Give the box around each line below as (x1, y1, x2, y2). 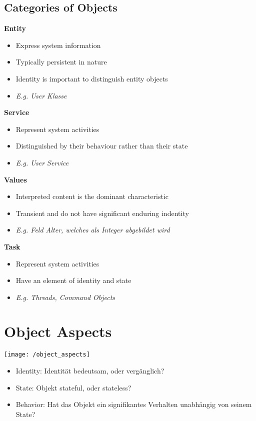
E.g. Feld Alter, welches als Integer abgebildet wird (15, 224, 170, 235)
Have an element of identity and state (15, 275, 131, 285)
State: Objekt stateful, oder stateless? (15, 382, 131, 392)
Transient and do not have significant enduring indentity (15, 207, 189, 218)
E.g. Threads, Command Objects (15, 291, 115, 302)
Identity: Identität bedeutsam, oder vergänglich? (15, 365, 164, 376)
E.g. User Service (15, 157, 69, 167)
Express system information (15, 39, 101, 50)
